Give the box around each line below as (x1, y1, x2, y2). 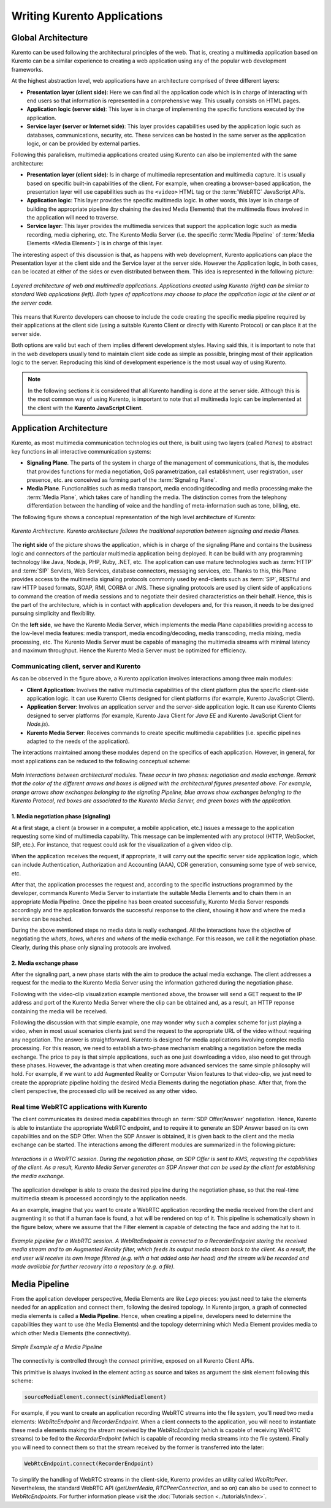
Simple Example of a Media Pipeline (11, 1343, 102, 1351)
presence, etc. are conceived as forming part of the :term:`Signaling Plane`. (26, 476, 217, 484)
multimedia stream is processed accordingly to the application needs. (11, 1195, 188, 1202)
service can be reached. (11, 915, 73, 923)
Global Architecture (11, 32, 88, 43)
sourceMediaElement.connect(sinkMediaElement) (24, 1393, 167, 1401)
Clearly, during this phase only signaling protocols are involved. (11, 943, 172, 951)
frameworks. (11, 66, 44, 73)
